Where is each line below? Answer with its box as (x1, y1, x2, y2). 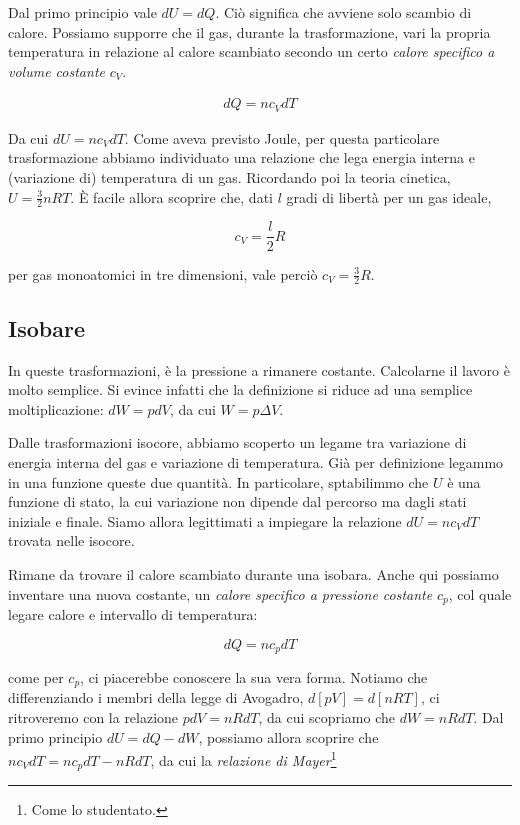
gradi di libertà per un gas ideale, (286, 186, 492, 207)
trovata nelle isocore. (8, 530, 135, 551)
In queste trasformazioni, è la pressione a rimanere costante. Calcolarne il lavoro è (8, 359, 510, 380)
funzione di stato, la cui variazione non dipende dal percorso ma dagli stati (8, 491, 467, 512)
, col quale (448, 583, 512, 604)
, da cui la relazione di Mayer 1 (150, 747, 337, 770)
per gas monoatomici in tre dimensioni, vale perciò (8, 263, 318, 284)
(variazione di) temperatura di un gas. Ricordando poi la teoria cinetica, (8, 167, 451, 188)
